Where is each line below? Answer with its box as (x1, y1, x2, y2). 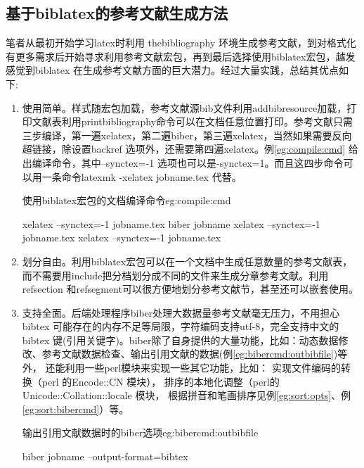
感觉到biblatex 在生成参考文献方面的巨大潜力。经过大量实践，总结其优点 (6, 63, 339, 77)
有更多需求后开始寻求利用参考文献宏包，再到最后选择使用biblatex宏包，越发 (6, 49, 356, 63)
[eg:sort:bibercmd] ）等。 (22, 401, 129, 416)
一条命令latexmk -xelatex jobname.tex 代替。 (41, 169, 242, 184)
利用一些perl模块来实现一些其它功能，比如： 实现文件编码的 (65, 360, 341, 375)
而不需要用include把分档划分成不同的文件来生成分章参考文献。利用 (22, 267, 329, 282)
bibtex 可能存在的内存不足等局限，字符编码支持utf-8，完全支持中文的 (22, 319, 339, 334)
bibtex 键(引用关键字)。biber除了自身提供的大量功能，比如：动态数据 (22, 332, 339, 347)
